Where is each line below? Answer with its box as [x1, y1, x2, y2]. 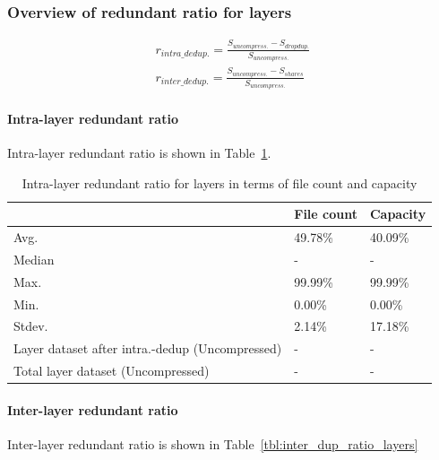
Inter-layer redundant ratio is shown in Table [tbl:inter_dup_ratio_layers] [7, 434, 418, 453]
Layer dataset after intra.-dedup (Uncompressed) [13, 339, 282, 358]
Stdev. [13, 317, 48, 335]
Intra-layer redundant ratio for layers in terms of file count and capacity [22, 173, 417, 192]
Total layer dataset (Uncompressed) [13, 361, 210, 380]
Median [13, 249, 55, 268]
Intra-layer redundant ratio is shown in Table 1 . [7, 143, 271, 161]
